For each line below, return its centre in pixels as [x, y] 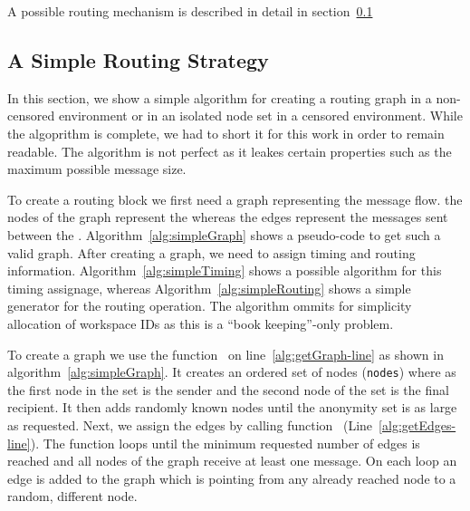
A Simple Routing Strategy [138, 59]
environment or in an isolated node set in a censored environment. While [260, 116]
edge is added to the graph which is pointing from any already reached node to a [232, 478]
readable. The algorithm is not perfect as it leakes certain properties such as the [230, 151]
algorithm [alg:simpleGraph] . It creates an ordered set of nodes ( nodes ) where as [232, 372]
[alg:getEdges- [417, 424]
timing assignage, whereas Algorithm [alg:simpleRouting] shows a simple [209, 288]
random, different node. [72, 496]
